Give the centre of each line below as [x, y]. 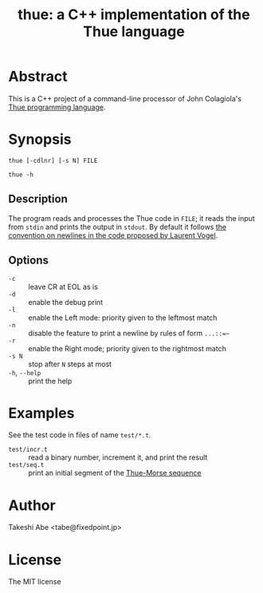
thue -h [21, 174]
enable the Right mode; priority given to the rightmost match [128, 348]
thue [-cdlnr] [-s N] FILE [53, 160]
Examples [41, 413]
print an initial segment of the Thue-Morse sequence [115, 473]
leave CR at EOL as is [63, 287]
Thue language [134, 32]
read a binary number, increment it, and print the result [118, 457]
